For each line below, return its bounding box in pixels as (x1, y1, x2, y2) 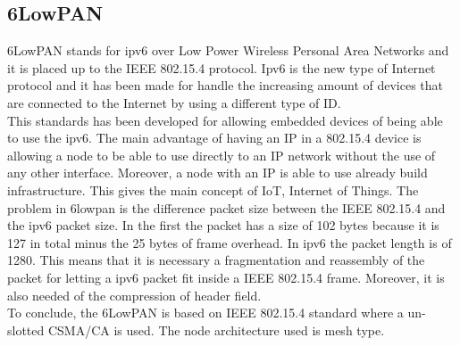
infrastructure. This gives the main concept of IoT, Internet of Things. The (7, 180, 419, 199)
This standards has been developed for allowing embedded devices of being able (7, 111, 443, 129)
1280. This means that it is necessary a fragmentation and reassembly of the (7, 251, 425, 269)
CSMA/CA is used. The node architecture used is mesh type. (47, 320, 385, 339)
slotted (7, 320, 45, 339)
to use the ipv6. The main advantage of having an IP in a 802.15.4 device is (7, 128, 422, 147)
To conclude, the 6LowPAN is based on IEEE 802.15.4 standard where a (7, 303, 404, 322)
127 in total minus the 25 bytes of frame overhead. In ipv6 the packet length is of (7, 233, 452, 251)
